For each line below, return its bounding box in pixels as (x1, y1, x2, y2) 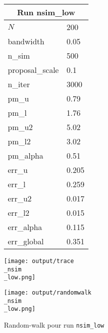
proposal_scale (8, 64, 59, 75)
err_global (8, 235, 44, 247)
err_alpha (8, 221, 42, 233)
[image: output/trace (4, 258, 74, 265)
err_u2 (8, 193, 32, 204)
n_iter (8, 78, 30, 90)
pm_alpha (8, 150, 43, 161)
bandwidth (8, 35, 44, 47)
